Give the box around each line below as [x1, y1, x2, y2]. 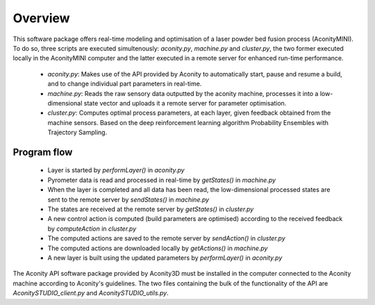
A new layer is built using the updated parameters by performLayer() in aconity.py [47, 254, 283, 262]
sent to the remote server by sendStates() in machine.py [47, 195, 210, 204]
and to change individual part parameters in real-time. [47, 80, 202, 88]
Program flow [12, 146, 73, 158]
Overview [12, 10, 70, 26]
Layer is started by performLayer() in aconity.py [47, 166, 185, 174]
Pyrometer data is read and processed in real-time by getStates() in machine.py [47, 176, 276, 184]
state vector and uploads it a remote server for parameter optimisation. [83, 99, 287, 107]
